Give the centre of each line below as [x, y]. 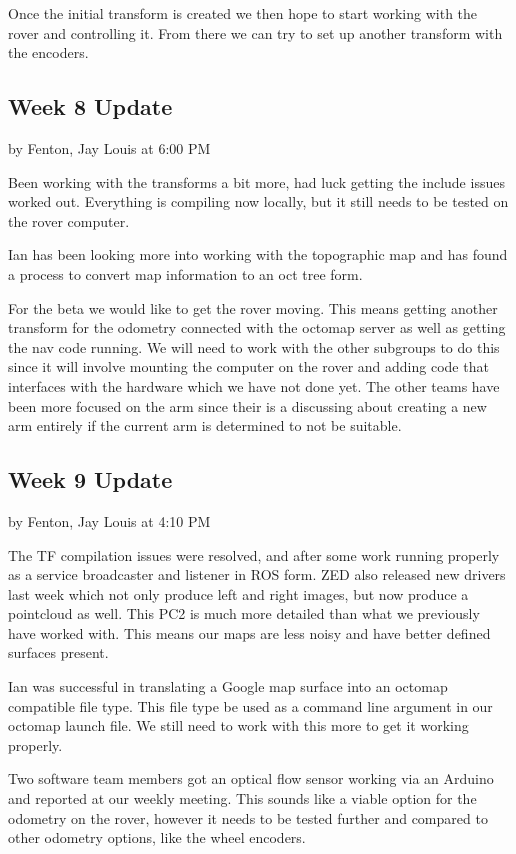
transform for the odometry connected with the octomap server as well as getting [257, 327]
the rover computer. [69, 220]
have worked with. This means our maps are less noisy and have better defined [249, 632]
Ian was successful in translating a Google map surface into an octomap [228, 686]
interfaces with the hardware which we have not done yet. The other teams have [254, 385]
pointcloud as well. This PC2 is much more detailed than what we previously [244, 613]
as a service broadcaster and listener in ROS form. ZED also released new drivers [257, 574]
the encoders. [48, 52]
